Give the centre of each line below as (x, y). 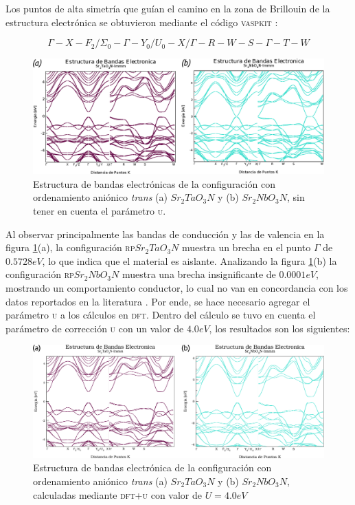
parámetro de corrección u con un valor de (95, 328)
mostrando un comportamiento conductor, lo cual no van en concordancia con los (177, 288)
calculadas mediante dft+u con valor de (118, 494)
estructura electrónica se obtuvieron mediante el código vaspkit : (142, 22)
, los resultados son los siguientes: (279, 328)
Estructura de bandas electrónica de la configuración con (152, 468)
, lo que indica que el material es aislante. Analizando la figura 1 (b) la (190, 260)
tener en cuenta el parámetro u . (100, 211)
